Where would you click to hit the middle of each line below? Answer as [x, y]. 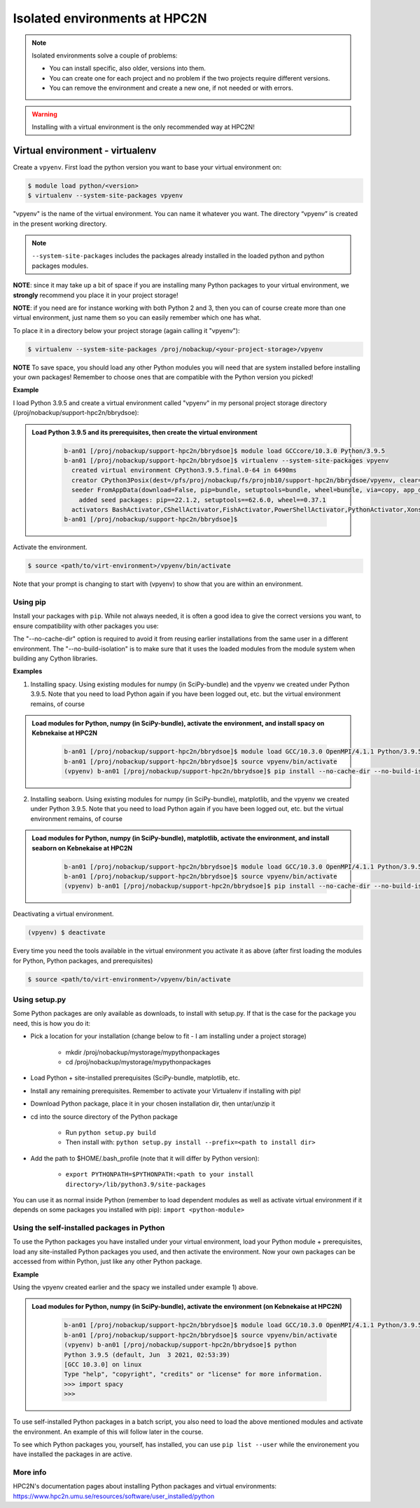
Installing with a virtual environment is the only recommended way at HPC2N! [143, 127]
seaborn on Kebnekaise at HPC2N [82, 848]
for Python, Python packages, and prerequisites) [83, 960]
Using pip [30, 602]
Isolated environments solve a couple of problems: [105, 55]
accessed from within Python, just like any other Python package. [107, 1261]
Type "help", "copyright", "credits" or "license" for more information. [193, 1374]
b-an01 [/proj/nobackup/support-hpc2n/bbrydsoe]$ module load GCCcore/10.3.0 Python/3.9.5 [224, 451]
